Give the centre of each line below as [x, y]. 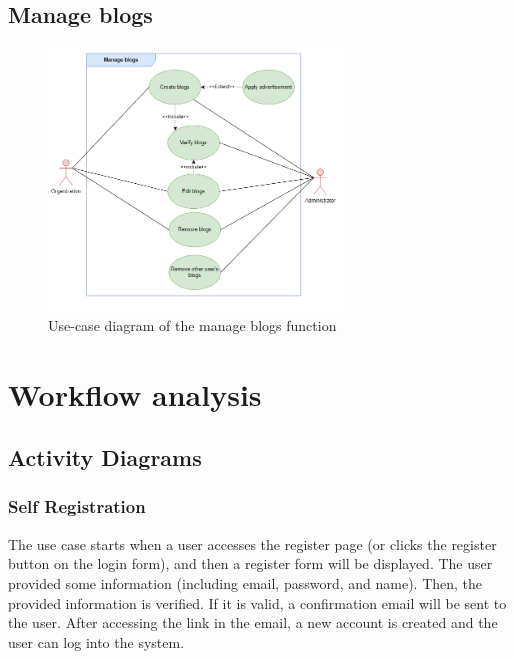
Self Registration [77, 506]
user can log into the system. [96, 641]
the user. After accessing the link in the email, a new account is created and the [253, 622]
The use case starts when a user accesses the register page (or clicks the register [252, 543]
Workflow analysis [135, 393]
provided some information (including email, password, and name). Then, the [245, 582]
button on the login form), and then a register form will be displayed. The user [250, 563]
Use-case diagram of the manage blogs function [192, 324]
